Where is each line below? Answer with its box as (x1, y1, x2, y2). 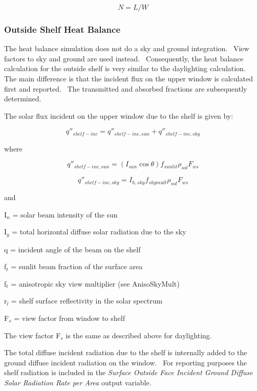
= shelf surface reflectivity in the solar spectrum (11, 295, 163, 306)
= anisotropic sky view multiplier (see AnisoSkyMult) (11, 278, 180, 289)
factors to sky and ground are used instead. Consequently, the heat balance (4, 53, 244, 63)
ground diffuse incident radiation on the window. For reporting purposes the (4, 357, 247, 367)
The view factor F (4, 330, 61, 340)
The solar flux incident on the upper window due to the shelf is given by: (4, 110, 233, 121)
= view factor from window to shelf (14, 313, 125, 323)
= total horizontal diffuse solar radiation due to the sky (12, 226, 186, 237)
